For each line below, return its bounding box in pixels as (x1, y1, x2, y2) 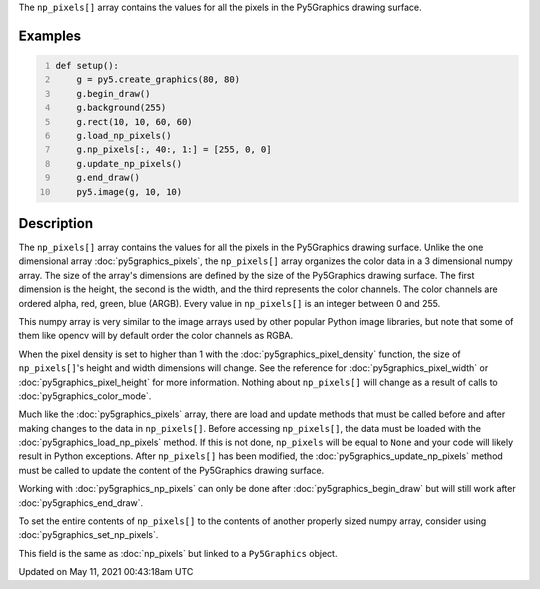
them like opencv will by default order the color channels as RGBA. (18, 330, 294, 342)
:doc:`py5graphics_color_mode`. (18, 390, 152, 402)
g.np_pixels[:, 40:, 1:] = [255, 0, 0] (76, 144, 272, 155)
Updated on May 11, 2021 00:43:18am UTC (18, 566, 194, 578)
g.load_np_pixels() (76, 130, 172, 141)
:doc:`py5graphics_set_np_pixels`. (18, 529, 159, 541)
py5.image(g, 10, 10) (76, 186, 183, 197)
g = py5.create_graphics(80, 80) (76, 74, 240, 85)
